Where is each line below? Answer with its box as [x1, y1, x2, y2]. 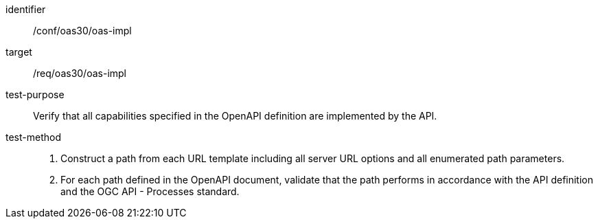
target [5, 46, 32, 58]
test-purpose [5, 89, 65, 100]
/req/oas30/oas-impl [33, 67, 127, 79]
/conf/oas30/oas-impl [33, 25, 132, 36]
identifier [5, 3, 46, 15]
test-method [5, 131, 61, 143]
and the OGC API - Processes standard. [60, 186, 240, 197]
